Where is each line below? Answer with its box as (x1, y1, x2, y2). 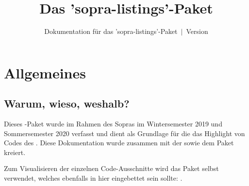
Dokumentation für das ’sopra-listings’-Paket (44, 26, 178, 36)
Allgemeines (4, 62, 86, 82)
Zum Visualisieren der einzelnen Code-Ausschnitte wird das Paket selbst (4, 163, 219, 173)
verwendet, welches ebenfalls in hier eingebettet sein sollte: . (4, 173, 183, 183)
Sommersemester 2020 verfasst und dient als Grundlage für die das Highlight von (4, 128, 245, 138)
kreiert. (4, 147, 26, 157)
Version (186, 26, 208, 36)
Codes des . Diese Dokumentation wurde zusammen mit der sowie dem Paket (4, 138, 234, 148)
